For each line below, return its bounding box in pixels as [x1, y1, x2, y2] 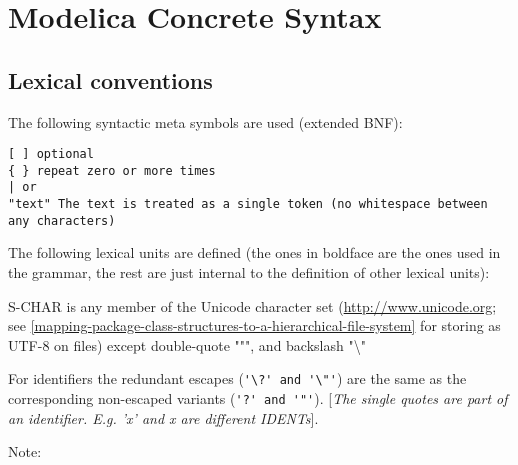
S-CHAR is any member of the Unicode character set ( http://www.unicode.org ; [8, 295, 497, 316]
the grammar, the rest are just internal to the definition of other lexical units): [8, 262, 490, 283]
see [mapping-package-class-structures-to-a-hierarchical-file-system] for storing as [8, 315, 501, 336]
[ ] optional [8, 147, 94, 162]
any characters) [8, 213, 116, 228]
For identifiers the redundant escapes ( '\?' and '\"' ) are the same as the [8, 368, 467, 389]
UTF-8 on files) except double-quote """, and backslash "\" [8, 334, 366, 355]
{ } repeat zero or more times [8, 163, 216, 178]
